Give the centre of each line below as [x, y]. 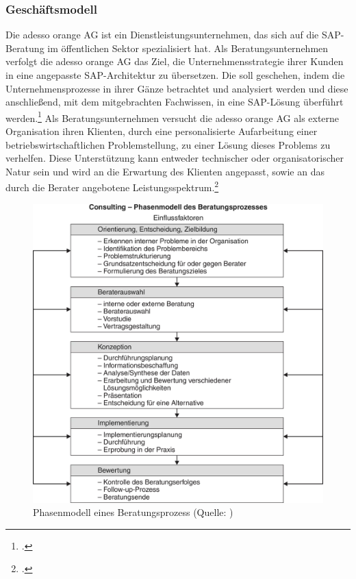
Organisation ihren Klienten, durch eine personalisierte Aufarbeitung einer [162, 131]
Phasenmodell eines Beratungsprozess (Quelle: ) [133, 512]
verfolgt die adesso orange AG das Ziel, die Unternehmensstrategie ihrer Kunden [175, 61]
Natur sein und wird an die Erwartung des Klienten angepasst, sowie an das [165, 171]
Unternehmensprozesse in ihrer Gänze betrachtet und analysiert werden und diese [177, 88]
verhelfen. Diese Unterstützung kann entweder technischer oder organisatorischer [175, 158]
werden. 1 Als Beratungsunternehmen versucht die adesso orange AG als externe [173, 116]
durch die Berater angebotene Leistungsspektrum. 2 [112, 186]
